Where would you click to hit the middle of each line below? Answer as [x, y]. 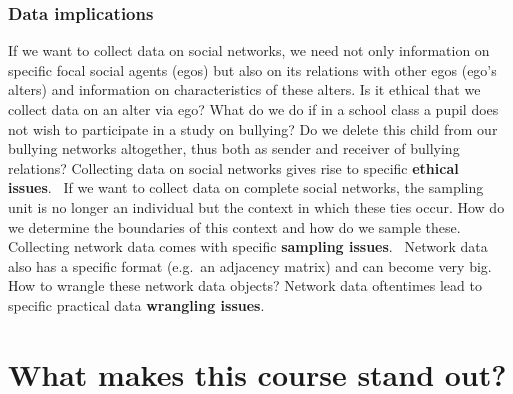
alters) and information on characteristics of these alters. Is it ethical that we [244, 89]
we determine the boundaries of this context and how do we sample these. [234, 226]
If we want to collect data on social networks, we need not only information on [249, 50]
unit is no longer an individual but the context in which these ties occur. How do [256, 206]
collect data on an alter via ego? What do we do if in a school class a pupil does [253, 109]
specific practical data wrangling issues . [136, 304]
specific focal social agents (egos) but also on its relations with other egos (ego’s [252, 69]
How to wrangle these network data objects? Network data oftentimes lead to [245, 285]
